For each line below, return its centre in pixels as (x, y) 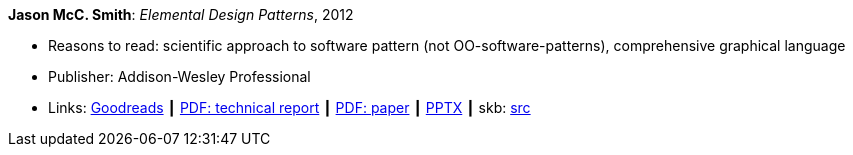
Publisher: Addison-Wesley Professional (179, 76)
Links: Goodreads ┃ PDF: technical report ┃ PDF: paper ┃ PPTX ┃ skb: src (289, 107)
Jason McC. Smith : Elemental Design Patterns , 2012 (181, 14)
